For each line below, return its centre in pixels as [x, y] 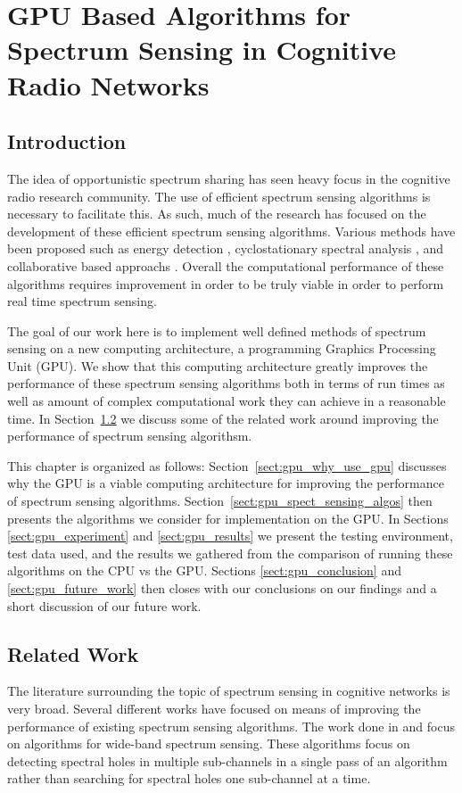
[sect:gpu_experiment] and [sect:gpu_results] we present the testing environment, [230, 536]
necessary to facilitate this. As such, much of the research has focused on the [217, 214]
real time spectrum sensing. [82, 301]
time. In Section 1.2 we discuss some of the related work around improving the [223, 418]
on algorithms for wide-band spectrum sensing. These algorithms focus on [209, 743]
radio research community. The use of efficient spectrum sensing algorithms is [219, 196]
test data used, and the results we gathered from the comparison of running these [230, 553]
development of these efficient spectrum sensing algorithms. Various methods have [231, 231]
